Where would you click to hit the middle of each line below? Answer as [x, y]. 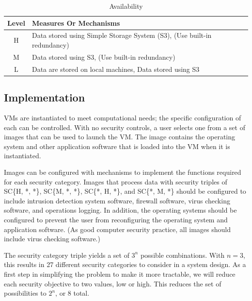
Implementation [45, 97]
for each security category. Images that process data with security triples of [116, 181]
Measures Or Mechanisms [76, 23]
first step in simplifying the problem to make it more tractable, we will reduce [120, 274]
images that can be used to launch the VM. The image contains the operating [120, 137]
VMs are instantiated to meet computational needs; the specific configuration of [123, 118]
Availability [126, 6]
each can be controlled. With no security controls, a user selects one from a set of [125, 127]
